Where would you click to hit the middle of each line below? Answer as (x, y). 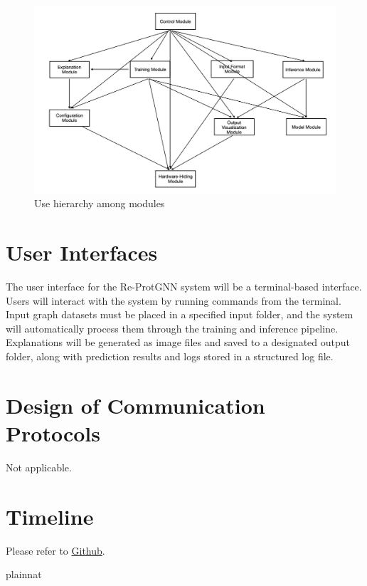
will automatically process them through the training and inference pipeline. (172, 328)
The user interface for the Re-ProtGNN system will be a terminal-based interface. (184, 287)
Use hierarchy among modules (100, 203)
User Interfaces (82, 252)
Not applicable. (39, 467)
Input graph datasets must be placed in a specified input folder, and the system (180, 314)
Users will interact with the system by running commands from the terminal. (174, 300)
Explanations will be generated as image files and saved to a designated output (178, 342)
